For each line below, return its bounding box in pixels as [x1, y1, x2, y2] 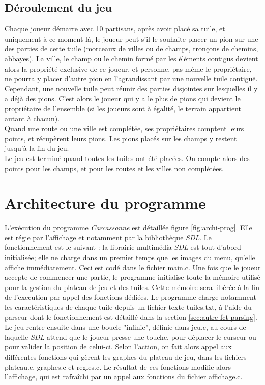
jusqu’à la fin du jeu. [5, 143, 69, 153]
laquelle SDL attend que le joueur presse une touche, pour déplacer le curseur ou [5, 331, 256, 342]
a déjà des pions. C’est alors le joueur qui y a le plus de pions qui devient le [5, 93, 241, 104]
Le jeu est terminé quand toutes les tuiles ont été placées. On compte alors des [5, 152, 250, 163]
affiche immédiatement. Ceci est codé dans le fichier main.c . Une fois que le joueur [5, 262, 261, 272]
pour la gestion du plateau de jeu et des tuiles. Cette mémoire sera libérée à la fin [5, 281, 259, 292]
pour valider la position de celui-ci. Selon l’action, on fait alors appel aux [5, 341, 232, 352]
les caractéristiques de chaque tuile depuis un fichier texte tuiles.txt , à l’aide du [5, 301, 252, 312]
